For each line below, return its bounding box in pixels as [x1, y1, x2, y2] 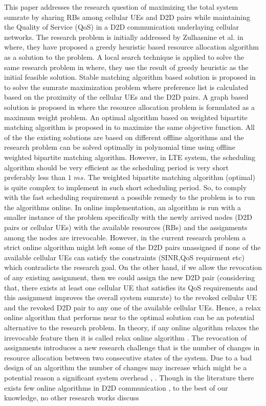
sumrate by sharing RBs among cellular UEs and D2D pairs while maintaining [4, 11, 251, 22]
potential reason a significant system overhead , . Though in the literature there [4, 372, 254, 382]
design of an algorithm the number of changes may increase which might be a [4, 362, 247, 373]
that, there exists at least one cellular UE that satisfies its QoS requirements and [4, 282, 258, 292]
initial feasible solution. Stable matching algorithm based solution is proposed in [4, 72, 256, 82]
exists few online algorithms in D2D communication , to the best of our [4, 382, 228, 393]
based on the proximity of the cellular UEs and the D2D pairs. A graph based [4, 92, 249, 102]
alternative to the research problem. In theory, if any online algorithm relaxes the [4, 322, 259, 332]
